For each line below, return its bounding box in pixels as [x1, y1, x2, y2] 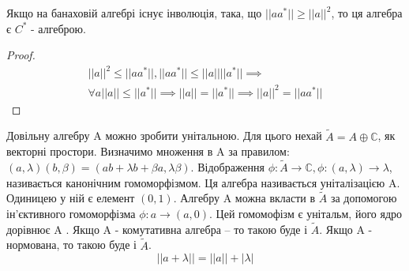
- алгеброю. [31, 20, 86, 36]
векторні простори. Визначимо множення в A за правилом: [6, 143, 290, 160]
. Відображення [190, 159, 265, 175]
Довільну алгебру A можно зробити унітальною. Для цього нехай [6, 127, 322, 144]
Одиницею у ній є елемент [6, 190, 135, 206]
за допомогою [330, 190, 397, 206]
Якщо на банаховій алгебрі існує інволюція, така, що [6, 5, 262, 21]
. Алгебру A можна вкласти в [173, 190, 316, 206]
